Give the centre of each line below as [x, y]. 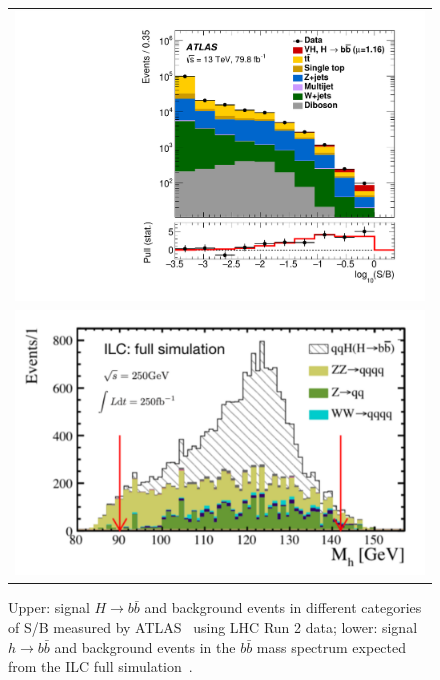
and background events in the [145, 646]
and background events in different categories [283, 607]
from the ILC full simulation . [100, 666]
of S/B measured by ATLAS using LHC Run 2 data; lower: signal [213, 627]
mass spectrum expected [331, 646]
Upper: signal [49, 607]
